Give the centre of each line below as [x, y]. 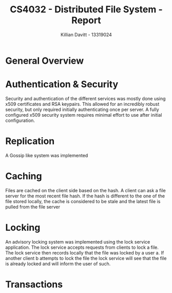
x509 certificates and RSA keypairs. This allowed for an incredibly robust [82, 104]
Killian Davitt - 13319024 [86, 34]
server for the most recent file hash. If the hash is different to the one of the [85, 196]
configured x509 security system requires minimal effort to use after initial [84, 115]
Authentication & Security [62, 85]
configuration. [20, 120]
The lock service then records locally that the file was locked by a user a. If [85, 252]
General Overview [45, 61]
